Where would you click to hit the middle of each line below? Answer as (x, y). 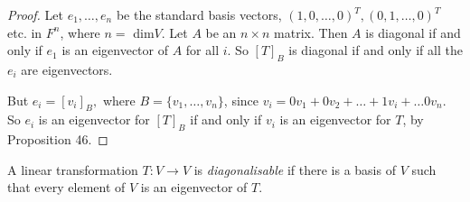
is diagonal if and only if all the (376, 50)
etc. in (25, 32)
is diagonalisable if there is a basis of (295, 169)
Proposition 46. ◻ (58, 139)
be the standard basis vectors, (199, 14)
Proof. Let (35, 14)
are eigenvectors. (67, 69)
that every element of (66, 187)
